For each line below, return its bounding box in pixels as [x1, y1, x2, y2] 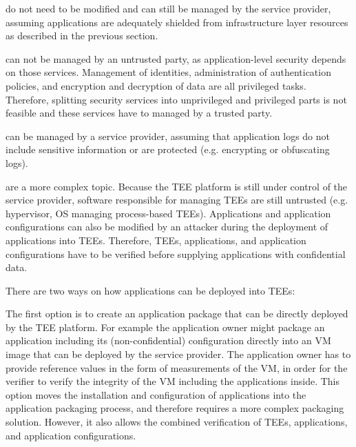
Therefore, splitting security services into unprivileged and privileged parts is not [6, 92, 347, 106]
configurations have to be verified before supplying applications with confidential [6, 246, 346, 261]
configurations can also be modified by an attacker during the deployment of [6, 219, 328, 234]
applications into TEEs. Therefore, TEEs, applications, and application [6, 232, 306, 247]
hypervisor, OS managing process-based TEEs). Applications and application [6, 206, 331, 220]
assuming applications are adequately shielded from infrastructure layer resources [6, 14, 348, 29]
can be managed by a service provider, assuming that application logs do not [6, 128, 330, 143]
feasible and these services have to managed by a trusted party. [6, 106, 273, 120]
